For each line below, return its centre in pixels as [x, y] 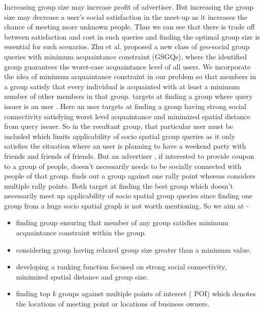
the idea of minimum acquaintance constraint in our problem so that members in [130, 76]
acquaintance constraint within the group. [81, 233]
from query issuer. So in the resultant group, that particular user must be [119, 126]
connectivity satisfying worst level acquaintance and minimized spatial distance [127, 116]
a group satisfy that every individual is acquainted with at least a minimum [122, 86]
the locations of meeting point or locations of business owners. [113, 304]
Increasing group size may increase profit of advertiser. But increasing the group [129, 7]
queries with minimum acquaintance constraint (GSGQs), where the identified [126, 56]
